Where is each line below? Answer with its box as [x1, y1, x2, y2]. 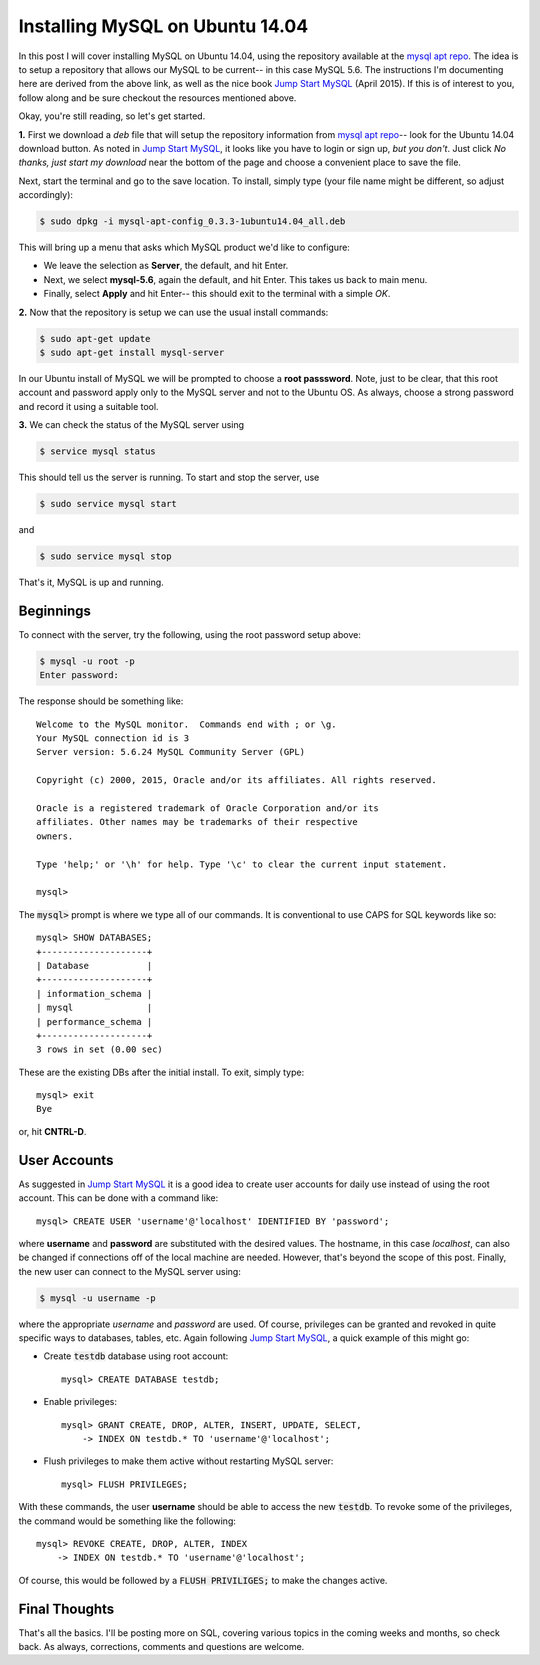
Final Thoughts [18, 1600, 115, 1617]
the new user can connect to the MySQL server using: [18, 1265, 242, 1277]
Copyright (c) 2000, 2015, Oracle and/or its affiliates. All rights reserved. [36, 775, 437, 786]
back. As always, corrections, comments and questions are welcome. [18, 1641, 305, 1653]
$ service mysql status [39, 446, 157, 457]
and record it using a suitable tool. [18, 400, 159, 412]
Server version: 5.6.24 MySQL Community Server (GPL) [36, 746, 305, 758]
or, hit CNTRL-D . [18, 1125, 87, 1137]
